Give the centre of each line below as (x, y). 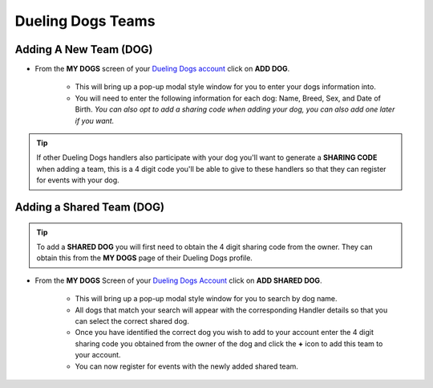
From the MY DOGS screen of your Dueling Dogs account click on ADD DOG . (162, 69)
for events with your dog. (78, 180)
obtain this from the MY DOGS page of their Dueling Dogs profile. (144, 258)
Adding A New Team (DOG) (84, 49)
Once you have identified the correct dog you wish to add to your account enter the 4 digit (225, 333)
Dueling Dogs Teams (85, 21)
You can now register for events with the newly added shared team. (186, 366)
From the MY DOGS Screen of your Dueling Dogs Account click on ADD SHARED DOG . (178, 280)
